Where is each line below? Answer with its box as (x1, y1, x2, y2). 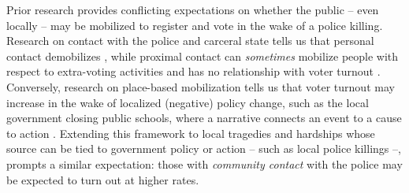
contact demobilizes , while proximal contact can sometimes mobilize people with (6, 47, 399, 64)
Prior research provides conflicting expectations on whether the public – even (6, 2, 379, 17)
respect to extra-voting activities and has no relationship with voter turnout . (6, 63, 381, 80)
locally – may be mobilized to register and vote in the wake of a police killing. (6, 17, 383, 33)
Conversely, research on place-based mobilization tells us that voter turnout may (6, 78, 395, 95)
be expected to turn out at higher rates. (6, 171, 199, 187)
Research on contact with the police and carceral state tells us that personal (6, 32, 374, 49)
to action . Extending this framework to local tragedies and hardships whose (6, 124, 375, 141)
